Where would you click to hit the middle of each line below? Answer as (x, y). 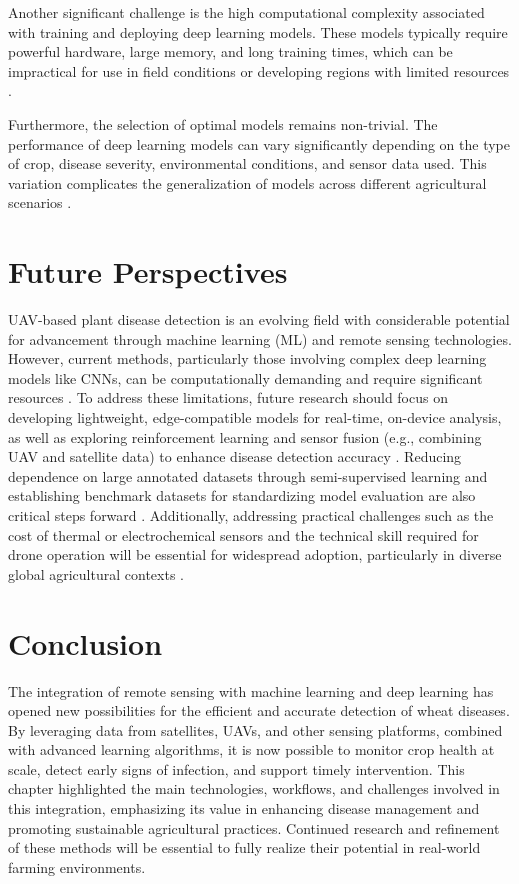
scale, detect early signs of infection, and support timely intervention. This (236, 768)
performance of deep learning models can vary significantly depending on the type (259, 143)
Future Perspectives (148, 271)
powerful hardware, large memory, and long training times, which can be (230, 51)
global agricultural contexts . (96, 573)
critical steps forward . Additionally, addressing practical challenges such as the (251, 515)
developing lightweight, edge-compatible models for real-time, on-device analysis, (255, 417)
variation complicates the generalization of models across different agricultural (247, 182)
